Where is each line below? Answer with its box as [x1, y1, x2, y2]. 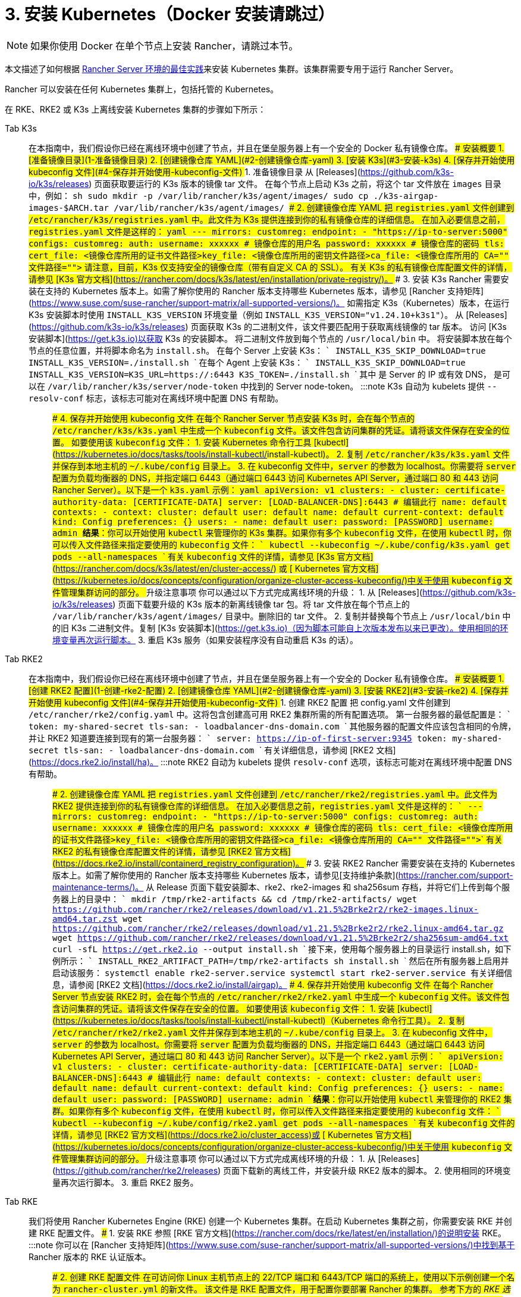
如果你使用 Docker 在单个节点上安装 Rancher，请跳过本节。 [30, 39, 299, 52]
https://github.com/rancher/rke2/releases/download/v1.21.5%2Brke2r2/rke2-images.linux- [52, 904, 479, 914]
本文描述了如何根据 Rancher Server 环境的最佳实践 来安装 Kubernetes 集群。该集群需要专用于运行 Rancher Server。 [5, 63, 459, 74]
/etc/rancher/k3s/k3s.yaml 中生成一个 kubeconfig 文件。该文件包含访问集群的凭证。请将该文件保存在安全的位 [52, 425, 510, 435]
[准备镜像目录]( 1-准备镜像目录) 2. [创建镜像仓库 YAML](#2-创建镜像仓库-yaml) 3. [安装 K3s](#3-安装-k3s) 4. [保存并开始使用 [29, 154, 515, 165]
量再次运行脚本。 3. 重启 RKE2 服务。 [52, 1177, 199, 1187]
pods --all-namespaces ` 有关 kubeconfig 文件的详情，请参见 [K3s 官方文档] [52, 551, 374, 562]
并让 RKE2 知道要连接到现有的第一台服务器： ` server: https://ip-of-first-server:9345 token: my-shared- [29, 732, 503, 743]
